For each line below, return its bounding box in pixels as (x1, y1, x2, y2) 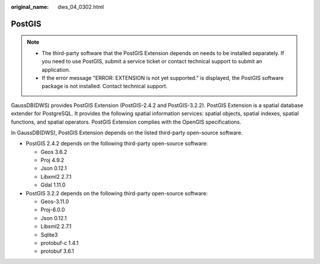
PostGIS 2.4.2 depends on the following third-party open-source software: (25, 140, 208, 147)
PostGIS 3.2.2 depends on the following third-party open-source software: (25, 189, 208, 197)
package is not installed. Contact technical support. (41, 83, 168, 90)
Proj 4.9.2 (40, 157, 65, 164)
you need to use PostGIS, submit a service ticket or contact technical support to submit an (41, 58, 263, 65)
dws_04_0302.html (57, 4, 104, 10)
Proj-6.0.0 (40, 206, 65, 213)
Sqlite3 (40, 231, 58, 238)
